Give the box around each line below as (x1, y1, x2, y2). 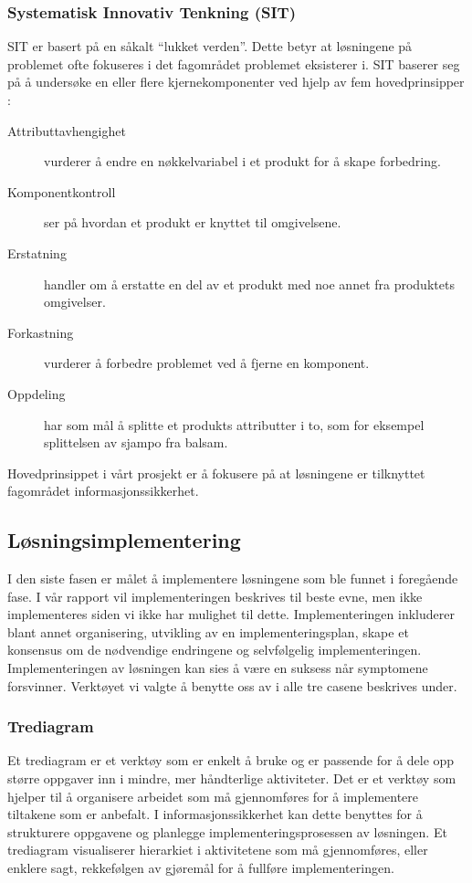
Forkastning (7, 322, 74, 342)
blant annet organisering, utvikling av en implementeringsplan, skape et (7, 622, 409, 641)
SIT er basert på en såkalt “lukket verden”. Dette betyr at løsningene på (7, 37, 413, 56)
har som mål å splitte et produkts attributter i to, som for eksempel (44, 415, 425, 434)
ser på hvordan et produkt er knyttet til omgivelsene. (44, 213, 341, 232)
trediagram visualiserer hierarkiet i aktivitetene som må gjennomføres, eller (7, 840, 428, 859)
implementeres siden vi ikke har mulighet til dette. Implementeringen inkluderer (7, 604, 455, 624)
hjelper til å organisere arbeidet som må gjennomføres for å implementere (7, 786, 419, 805)
